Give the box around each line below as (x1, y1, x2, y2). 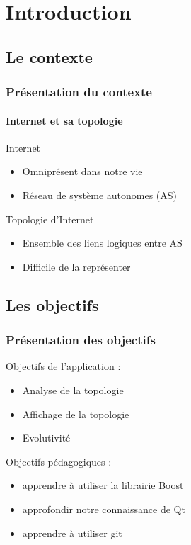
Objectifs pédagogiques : (6, 454, 112, 468)
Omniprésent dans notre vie (22, 164, 143, 179)
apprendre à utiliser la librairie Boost (22, 478, 184, 493)
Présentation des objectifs (6, 331, 156, 349)
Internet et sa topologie (6, 113, 123, 128)
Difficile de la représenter (22, 259, 131, 274)
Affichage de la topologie (22, 406, 129, 421)
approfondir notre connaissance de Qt (22, 501, 185, 516)
